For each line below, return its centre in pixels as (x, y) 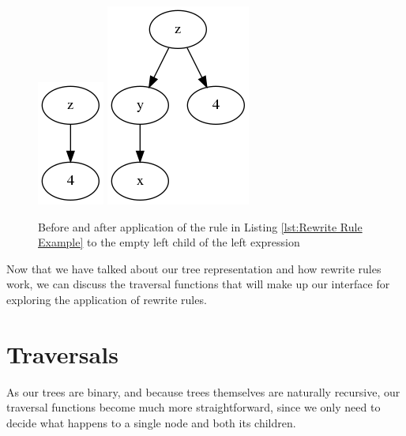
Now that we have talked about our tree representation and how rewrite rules (194, 268)
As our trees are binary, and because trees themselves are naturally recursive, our (203, 391)
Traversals (62, 353)
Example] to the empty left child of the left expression (169, 242)
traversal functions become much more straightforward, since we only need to (194, 407)
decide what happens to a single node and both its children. (151, 422)
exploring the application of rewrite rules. (107, 299)
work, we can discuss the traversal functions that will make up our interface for (198, 284)
